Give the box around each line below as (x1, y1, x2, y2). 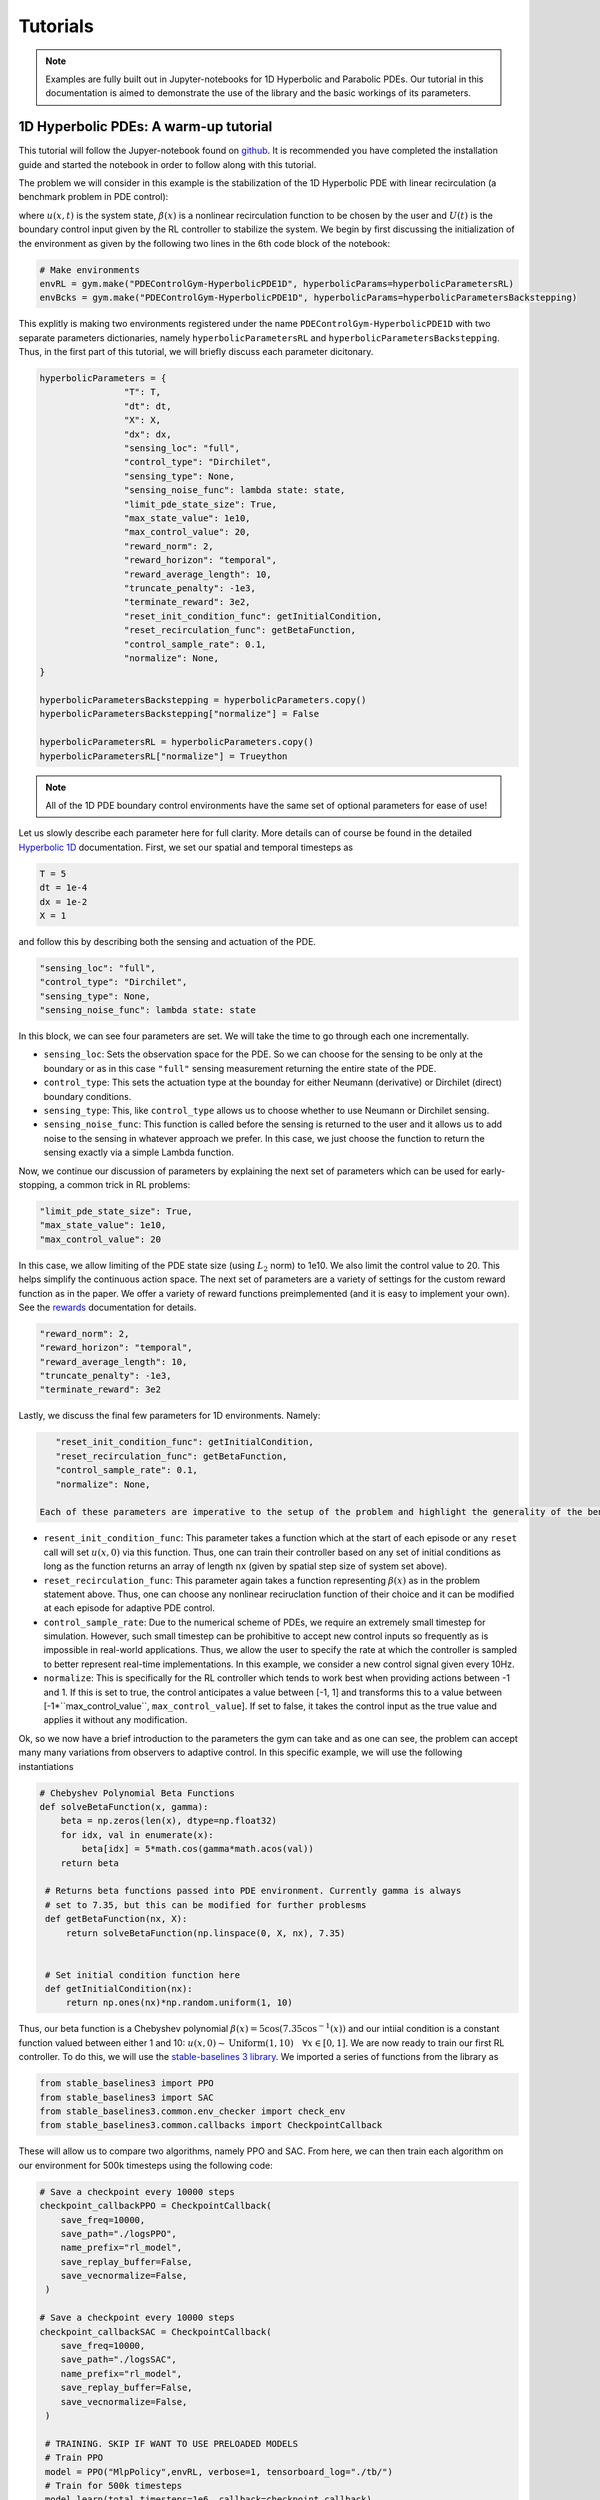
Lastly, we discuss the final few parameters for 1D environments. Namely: (18, 1410, 321, 1422)
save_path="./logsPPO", (60, 2228, 177, 2239)
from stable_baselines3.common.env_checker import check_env (39, 2105, 346, 2117)
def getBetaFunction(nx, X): (45, 1913, 188, 1925)
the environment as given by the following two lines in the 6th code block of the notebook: (18, 237, 391, 249)
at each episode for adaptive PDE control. (43, 1602, 215, 1614)
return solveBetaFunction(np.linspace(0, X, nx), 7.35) (65, 1927, 346, 1939)
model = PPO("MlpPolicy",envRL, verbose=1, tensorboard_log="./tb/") (45, 2466, 394, 2477)
